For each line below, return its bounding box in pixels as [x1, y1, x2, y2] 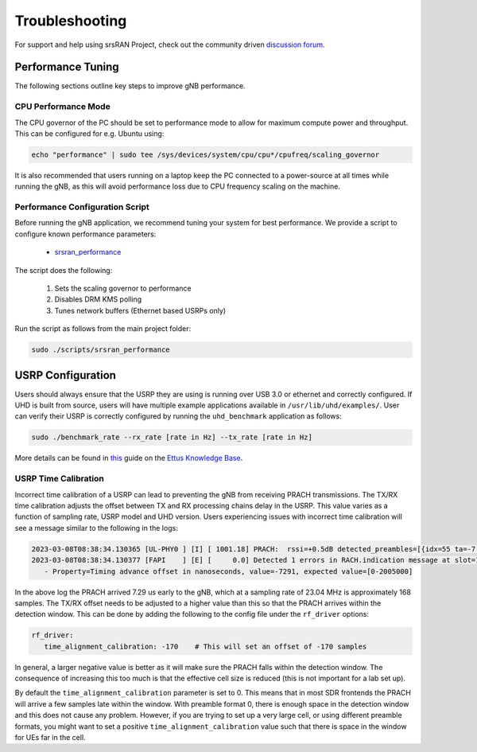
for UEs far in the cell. [14, 733, 87, 742]
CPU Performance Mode [14, 101, 111, 112]
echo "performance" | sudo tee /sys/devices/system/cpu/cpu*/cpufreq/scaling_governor [31, 150, 380, 159]
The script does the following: [14, 265, 113, 275]
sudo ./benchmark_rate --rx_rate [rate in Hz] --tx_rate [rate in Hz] [31, 433, 313, 442]
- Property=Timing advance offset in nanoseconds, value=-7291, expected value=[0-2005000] [44, 567, 413, 576]
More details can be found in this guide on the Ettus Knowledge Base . [14, 454, 243, 463]
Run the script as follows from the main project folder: [14, 324, 191, 333]
